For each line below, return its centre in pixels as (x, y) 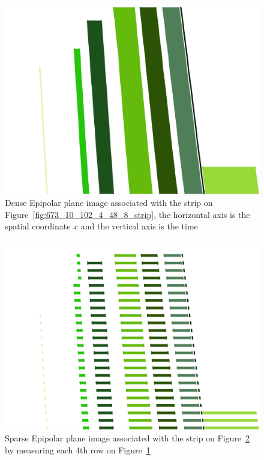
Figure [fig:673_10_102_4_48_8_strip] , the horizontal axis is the (127, 214)
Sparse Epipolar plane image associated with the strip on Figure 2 (127, 438)
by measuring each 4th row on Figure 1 (78, 449)
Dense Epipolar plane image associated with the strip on (109, 203)
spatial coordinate (38, 226)
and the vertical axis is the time (139, 226)
